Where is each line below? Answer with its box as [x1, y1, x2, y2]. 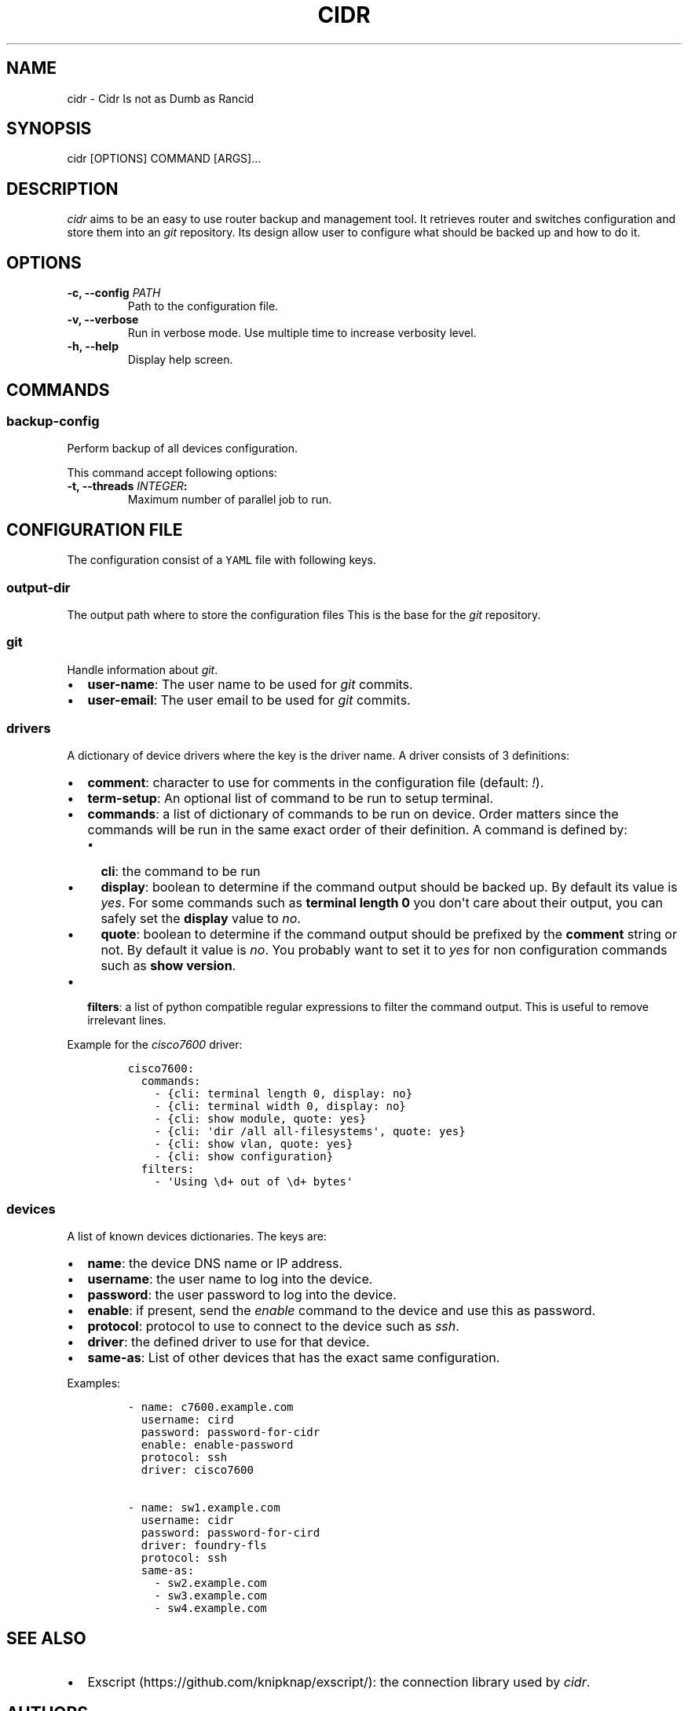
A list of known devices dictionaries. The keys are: [67, 1229, 327, 1244]
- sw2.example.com [154, 1577, 267, 1590]
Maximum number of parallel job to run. [127, 493, 332, 507]
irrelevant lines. [87, 1013, 167, 1028]
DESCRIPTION [6, 178, 119, 199]
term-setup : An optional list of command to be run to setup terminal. [87, 790, 493, 807]
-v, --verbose [67, 313, 139, 327]
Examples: [67, 1376, 121, 1390]
